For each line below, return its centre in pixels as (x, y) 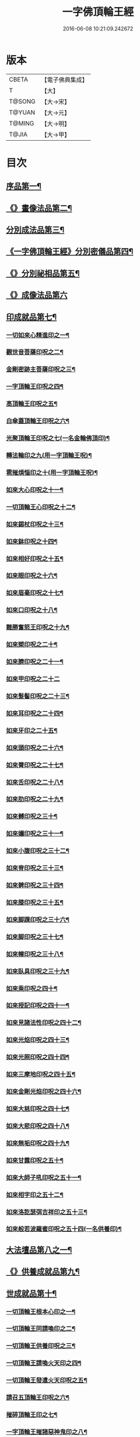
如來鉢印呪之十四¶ (32, 541)
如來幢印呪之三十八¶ (35, 954)
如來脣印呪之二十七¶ (35, 765)
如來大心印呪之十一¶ (35, 490)
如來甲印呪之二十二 (33, 679)
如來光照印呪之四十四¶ (38, 1057)
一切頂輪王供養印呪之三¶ (41, 1346)
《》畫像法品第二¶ (39, 208)
